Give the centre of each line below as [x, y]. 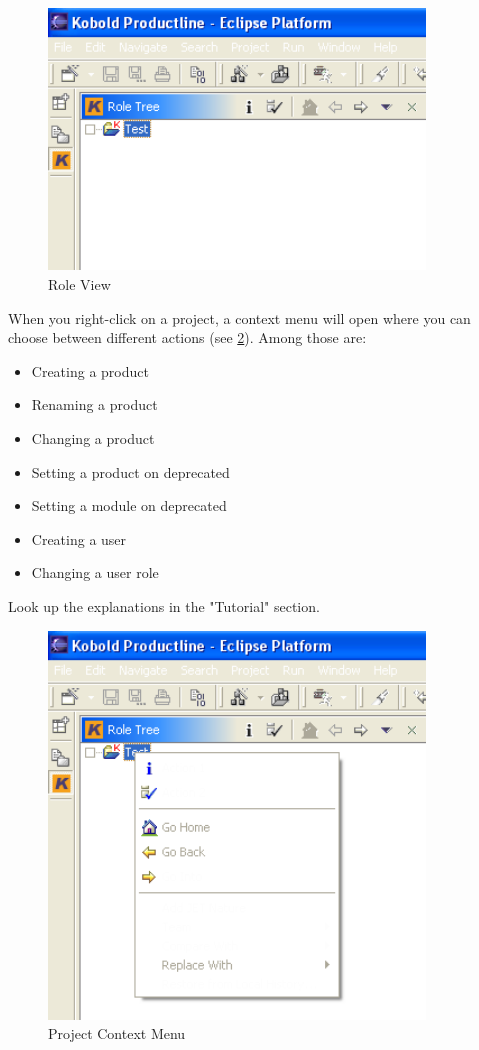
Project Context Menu [117, 1033]
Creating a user [79, 538]
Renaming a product [94, 404]
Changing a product [93, 437]
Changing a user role [95, 572]
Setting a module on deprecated [129, 505]
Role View [79, 284]
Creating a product [90, 370]
